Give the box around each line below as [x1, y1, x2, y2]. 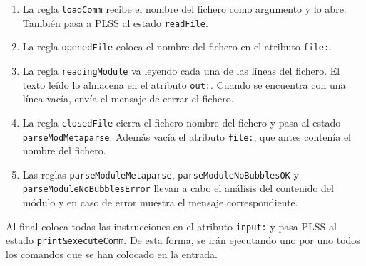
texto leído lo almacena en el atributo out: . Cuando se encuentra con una [22, 77, 346, 92]
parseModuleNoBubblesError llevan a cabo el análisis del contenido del [22, 181, 334, 196]
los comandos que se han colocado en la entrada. [6, 247, 218, 261]
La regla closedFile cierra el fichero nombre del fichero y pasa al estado [22, 115, 341, 129]
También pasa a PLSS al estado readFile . [22, 15, 208, 30]
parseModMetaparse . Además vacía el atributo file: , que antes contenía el [22, 129, 352, 144]
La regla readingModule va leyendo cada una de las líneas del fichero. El [22, 63, 340, 78]
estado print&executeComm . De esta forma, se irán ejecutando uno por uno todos [6, 233, 360, 248]
